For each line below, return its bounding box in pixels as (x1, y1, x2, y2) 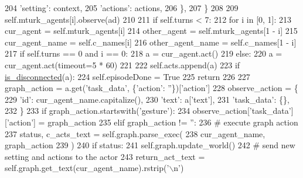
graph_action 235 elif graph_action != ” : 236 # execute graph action (47, 116, 298, 128)
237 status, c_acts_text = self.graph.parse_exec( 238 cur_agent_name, (5, 127, 265, 139)
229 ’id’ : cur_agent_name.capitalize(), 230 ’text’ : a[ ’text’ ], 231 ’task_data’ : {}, (5, 93, 290, 105)
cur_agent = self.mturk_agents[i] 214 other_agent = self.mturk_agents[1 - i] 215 (5, 25, 298, 37)
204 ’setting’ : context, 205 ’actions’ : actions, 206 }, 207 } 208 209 (5, 2, 239, 13)
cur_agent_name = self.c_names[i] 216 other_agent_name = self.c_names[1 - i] (5, 36, 297, 48)
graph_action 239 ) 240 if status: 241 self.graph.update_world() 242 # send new (5, 139, 295, 151)
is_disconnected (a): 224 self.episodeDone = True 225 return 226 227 (5, 70, 250, 82)
